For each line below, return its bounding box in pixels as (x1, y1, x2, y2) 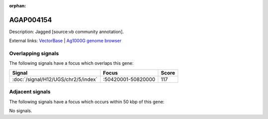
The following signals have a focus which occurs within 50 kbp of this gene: (9, 99, 165, 105)
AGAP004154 (9, 15, 52, 24)
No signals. (9, 108, 32, 114)
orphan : (9, 3, 26, 8)
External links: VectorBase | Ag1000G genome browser (9, 38, 122, 44)
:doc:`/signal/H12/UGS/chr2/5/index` (12, 76, 98, 82)
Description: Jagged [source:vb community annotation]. (9, 29, 124, 35)
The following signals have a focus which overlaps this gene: (9, 60, 134, 66)
